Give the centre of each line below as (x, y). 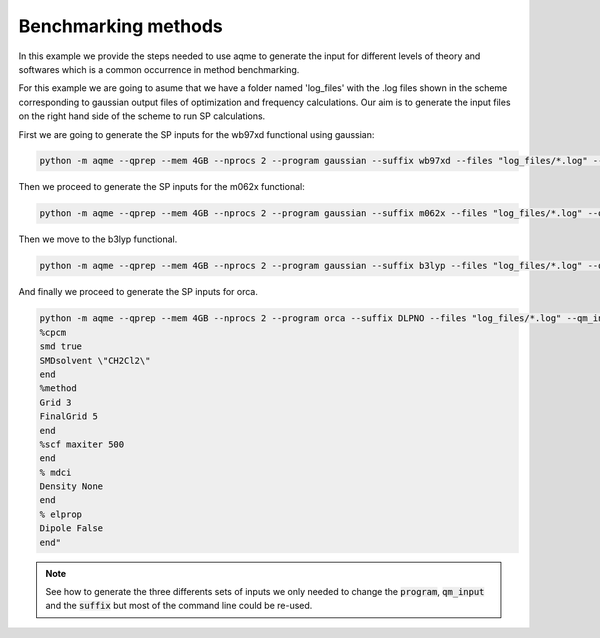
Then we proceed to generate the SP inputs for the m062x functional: (161, 187)
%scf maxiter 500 (82, 444)
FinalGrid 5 (69, 416)
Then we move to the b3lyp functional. (98, 239)
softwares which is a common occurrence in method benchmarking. (159, 69)
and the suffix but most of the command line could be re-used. (179, 606)
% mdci (55, 472)
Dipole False (71, 528)
